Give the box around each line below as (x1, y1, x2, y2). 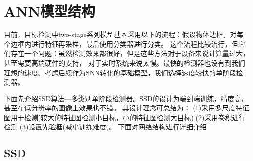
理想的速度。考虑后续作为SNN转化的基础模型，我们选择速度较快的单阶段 (4, 67, 236, 77)
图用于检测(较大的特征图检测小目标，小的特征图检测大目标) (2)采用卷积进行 (4, 112, 246, 122)
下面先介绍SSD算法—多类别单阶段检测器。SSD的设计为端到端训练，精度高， (4, 93, 248, 103)
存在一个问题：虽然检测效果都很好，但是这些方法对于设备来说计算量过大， (10, 48, 250, 58)
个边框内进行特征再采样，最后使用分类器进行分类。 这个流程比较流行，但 (4, 38, 238, 49)
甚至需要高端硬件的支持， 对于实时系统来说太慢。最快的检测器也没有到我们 (4, 57, 245, 68)
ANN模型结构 (4, 1, 95, 21)
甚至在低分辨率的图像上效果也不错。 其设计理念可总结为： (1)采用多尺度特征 (4, 103, 250, 113)
